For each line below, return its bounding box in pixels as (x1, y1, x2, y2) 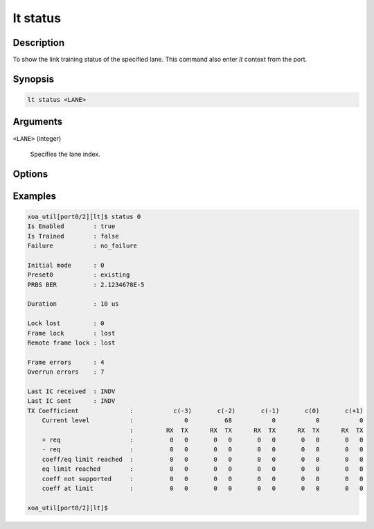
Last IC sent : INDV (27, 397, 116, 405)
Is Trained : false (27, 232, 119, 240)
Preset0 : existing (27, 271, 130, 279)
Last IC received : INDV (27, 388, 116, 395)
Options (12, 168, 48, 180)
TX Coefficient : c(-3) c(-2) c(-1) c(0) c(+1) (27, 406, 364, 415)
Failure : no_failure (27, 242, 138, 250)
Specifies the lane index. (30, 150, 100, 158)
